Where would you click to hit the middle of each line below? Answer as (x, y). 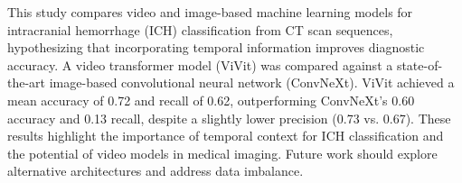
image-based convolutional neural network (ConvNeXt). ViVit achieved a (252, 82)
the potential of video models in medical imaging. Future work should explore (222, 153)
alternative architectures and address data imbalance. (156, 171)
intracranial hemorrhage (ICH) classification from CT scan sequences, (200, 29)
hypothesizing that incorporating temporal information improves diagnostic (216, 47)
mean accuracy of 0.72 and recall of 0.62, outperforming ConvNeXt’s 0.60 (211, 100)
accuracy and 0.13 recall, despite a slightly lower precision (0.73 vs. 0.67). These (229, 118)
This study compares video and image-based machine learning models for (210, 12)
